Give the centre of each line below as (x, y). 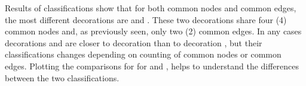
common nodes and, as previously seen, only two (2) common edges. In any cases (153, 31)
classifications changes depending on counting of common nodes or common (143, 54)
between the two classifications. (62, 77)
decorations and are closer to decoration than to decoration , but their (134, 42)
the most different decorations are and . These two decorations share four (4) (146, 19)
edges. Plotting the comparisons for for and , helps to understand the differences (152, 66)
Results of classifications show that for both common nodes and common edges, (151, 8)
